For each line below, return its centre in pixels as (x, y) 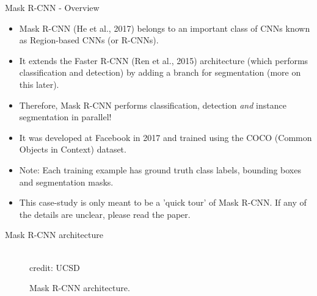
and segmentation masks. (66, 182)
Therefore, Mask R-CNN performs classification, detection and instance (153, 105)
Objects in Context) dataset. (73, 149)
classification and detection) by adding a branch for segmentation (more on (160, 72)
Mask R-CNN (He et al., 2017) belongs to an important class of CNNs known (165, 28)
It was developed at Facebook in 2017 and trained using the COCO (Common (166, 137)
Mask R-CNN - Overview (52, 7)
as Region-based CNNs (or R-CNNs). (89, 40)
